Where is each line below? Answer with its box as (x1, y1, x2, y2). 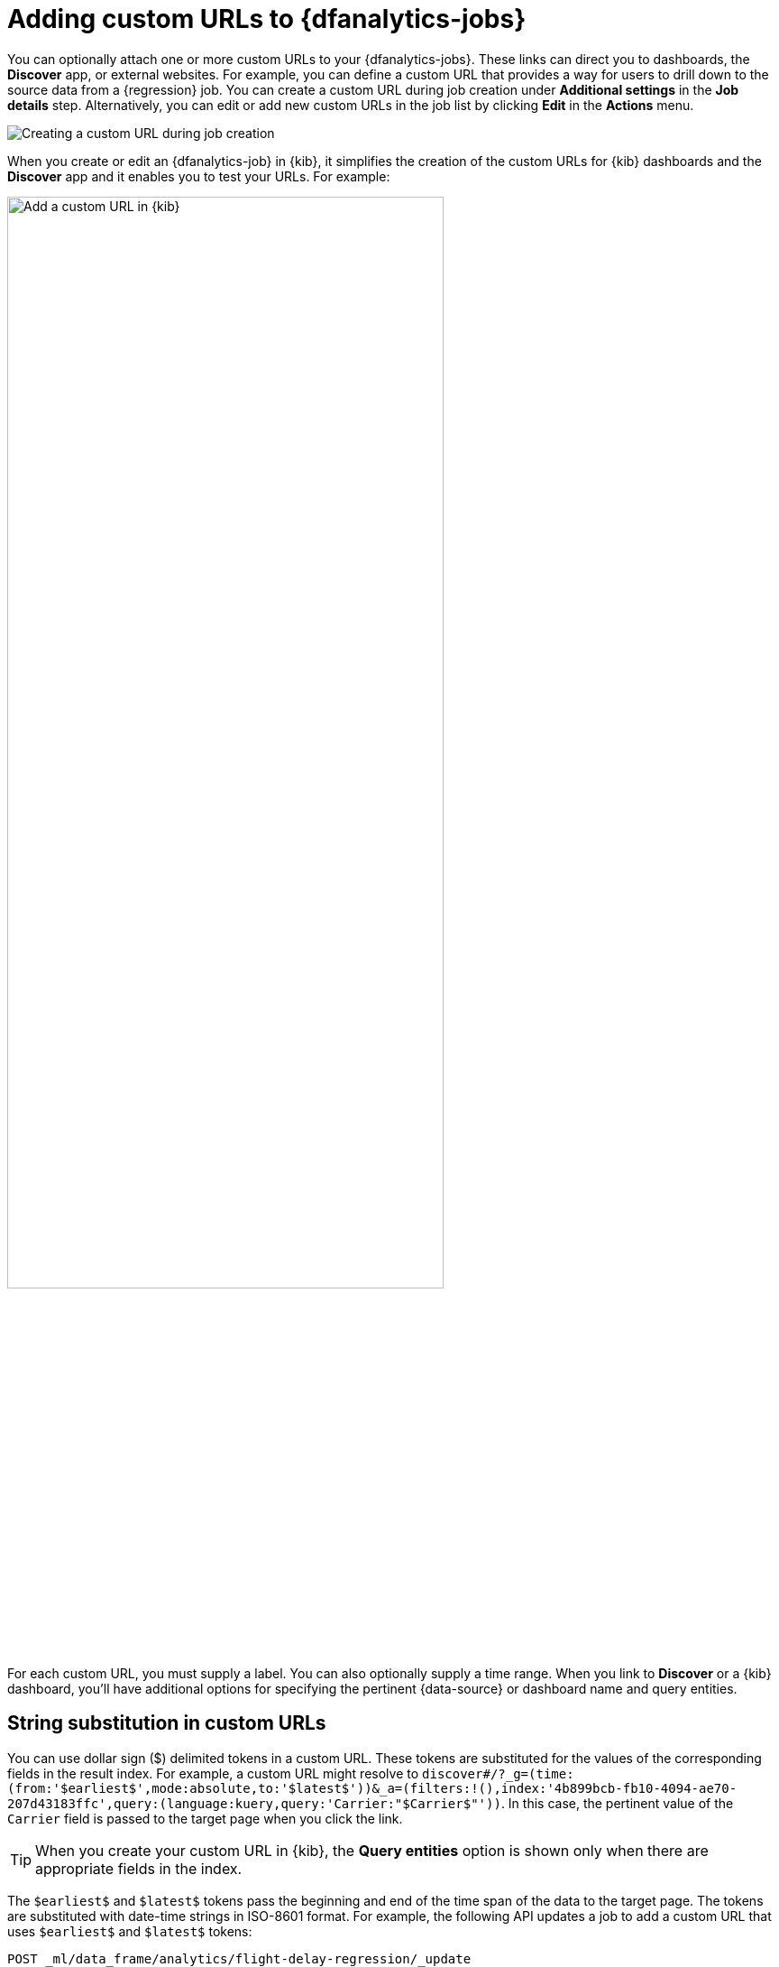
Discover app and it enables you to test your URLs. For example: (7, 168, 390, 184)
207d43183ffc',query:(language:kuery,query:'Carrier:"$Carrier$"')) (7, 1796, 501, 1811)
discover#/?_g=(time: (422, 1766, 574, 1781)
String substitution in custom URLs (7, 1712, 326, 1735)
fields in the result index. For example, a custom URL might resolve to (7, 1765, 419, 1781)
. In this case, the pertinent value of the (500, 1795, 734, 1811)
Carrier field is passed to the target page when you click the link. (7, 1810, 403, 1826)
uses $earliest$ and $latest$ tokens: (7, 1923, 252, 1939)
